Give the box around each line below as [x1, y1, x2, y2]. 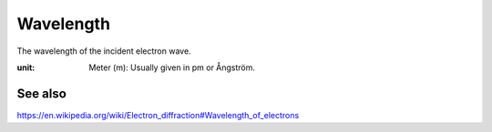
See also [16, 86, 67, 101]
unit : [16, 62, 36, 73]
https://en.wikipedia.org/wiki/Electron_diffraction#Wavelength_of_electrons [16, 109, 300, 120]
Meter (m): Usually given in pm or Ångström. [88, 62, 255, 73]
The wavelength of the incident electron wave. [16, 46, 191, 56]
